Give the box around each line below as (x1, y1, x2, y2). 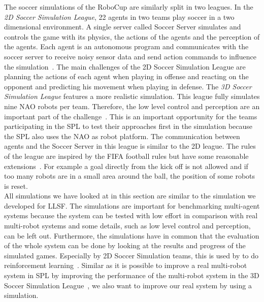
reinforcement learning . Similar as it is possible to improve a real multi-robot (4, 260, 247, 271)
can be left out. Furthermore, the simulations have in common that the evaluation (4, 230, 259, 241)
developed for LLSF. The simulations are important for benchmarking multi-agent (4, 200, 260, 211)
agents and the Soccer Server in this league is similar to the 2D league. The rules (4, 141, 256, 151)
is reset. (4, 180, 28, 191)
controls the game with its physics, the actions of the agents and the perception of (4, 31, 260, 42)
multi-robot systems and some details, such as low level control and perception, (4, 220, 251, 231)
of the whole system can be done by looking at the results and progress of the (4, 240, 246, 251)
